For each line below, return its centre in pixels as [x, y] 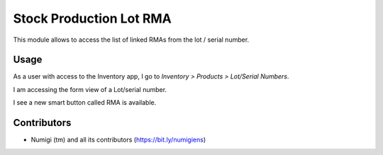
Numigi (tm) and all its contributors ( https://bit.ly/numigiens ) [118, 140]
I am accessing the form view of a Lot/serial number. [90, 89]
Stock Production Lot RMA [92, 18]
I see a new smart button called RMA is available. [85, 103]
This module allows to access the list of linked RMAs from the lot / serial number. [131, 40]
